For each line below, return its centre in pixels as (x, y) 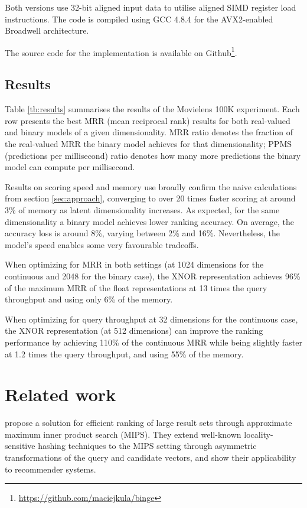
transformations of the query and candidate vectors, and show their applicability (151, 457)
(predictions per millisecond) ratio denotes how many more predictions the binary (153, 155)
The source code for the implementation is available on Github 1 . (121, 51)
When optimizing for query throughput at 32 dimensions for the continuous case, (151, 319)
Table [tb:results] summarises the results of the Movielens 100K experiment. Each (152, 109)
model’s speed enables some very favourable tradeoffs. (102, 244)
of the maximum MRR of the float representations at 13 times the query (136, 287)
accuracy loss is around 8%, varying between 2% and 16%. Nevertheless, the (142, 233)
